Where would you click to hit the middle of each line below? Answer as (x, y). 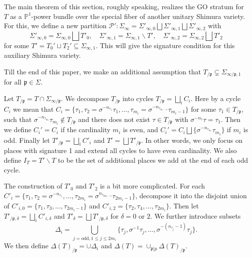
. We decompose (85, 98)
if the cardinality (86, 129)
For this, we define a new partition (55, 26)
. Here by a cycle (216, 98)
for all (13, 82)
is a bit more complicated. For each (152, 186)
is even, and (141, 129)
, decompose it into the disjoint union (191, 195)
